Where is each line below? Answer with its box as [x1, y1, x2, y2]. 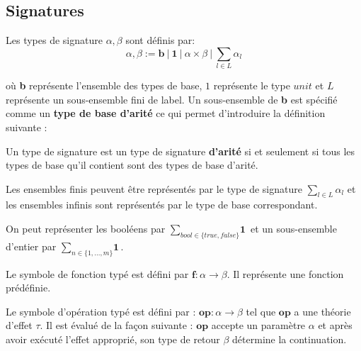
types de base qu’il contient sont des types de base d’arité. [6, 157, 258, 172]
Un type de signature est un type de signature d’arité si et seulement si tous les [6, 143, 355, 158]
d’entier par [6, 238, 57, 253]
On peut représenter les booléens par [6, 221, 166, 236]
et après [318, 318, 353, 333]
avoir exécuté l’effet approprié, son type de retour [6, 332, 220, 347]
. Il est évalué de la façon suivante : [40, 318, 193, 333]
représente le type [213, 78, 290, 93]
